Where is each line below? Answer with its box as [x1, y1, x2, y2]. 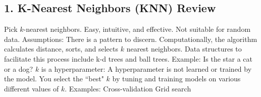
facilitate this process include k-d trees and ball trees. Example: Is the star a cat [4, 53, 253, 64]
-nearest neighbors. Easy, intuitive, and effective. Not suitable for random [23, 24, 251, 34]
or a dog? [4, 63, 33, 74]
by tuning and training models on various [112, 73, 241, 84]
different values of [4, 83, 59, 93]
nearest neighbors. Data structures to [126, 43, 242, 54]
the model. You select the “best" [4, 73, 104, 84]
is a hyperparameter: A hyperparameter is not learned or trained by [41, 63, 252, 74]
